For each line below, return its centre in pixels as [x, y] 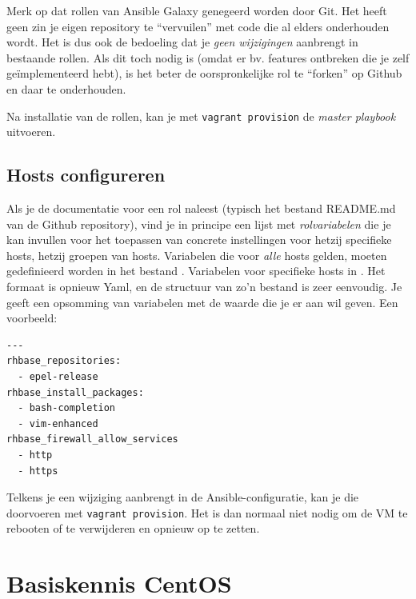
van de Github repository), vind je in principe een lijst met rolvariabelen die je [199, 224]
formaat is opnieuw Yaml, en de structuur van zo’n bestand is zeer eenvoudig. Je [204, 286]
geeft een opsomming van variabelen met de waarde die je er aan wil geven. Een [202, 302]
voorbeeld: [32, 318]
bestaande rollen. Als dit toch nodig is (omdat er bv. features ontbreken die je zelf [208, 57]
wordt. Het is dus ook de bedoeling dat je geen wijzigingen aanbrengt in [182, 42]
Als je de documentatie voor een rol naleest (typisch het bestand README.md [201, 208]
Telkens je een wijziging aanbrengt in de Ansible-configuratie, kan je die [183, 497]
